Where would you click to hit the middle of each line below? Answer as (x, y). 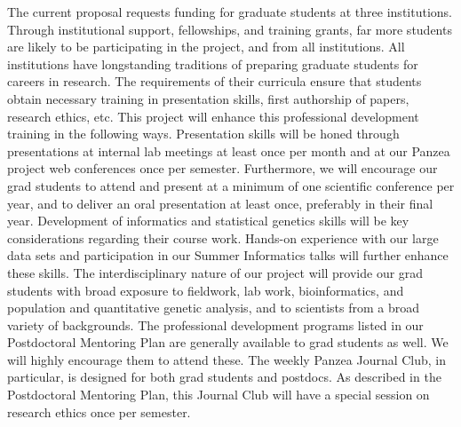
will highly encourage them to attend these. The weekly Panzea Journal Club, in (227, 359)
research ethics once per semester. (99, 411)
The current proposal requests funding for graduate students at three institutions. (230, 12)
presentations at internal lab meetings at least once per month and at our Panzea (229, 150)
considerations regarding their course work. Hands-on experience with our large (223, 237)
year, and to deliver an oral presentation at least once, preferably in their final (220, 203)
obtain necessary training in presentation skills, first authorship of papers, (208, 98)
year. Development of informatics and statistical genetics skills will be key (208, 221)
